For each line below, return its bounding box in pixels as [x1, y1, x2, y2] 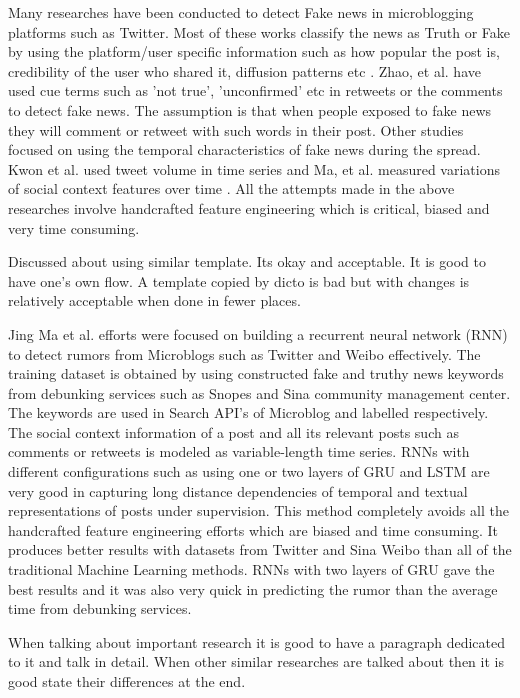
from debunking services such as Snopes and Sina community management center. [8, 382, 511, 403]
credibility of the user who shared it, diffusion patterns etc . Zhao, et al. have [8, 60, 481, 81]
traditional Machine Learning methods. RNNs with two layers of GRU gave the [8, 559, 495, 580]
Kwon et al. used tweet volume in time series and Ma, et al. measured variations [8, 158, 500, 179]
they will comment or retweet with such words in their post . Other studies [8, 119, 464, 140]
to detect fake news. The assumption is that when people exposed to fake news [8, 99, 492, 120]
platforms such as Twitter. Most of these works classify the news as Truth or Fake [8, 21, 510, 42]
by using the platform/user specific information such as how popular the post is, [8, 41, 500, 62]
